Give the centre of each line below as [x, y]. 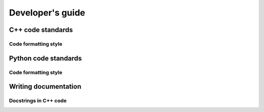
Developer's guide [47, 13]
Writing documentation [45, 87]
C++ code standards [41, 30]
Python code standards [45, 58]
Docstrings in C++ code [38, 101]
